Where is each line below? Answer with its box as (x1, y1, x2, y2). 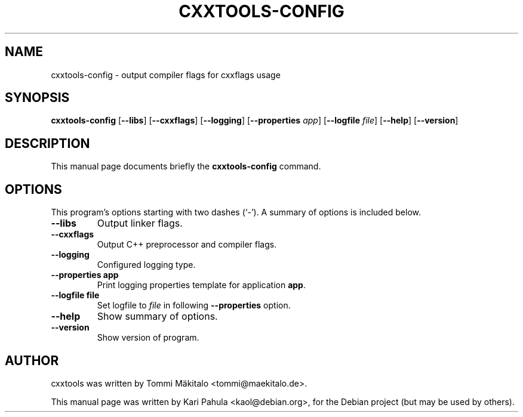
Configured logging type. (97, 260, 196, 270)
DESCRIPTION (5, 135, 90, 151)
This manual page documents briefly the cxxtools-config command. (51, 161, 321, 172)
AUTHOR (5, 353, 59, 368)
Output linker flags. (97, 217, 183, 230)
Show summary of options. (97, 310, 218, 323)
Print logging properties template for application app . (97, 280, 306, 291)
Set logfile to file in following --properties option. (97, 300, 291, 311)
